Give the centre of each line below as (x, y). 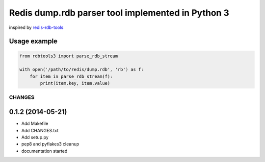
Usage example (33, 41)
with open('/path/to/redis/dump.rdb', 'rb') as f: (82, 69)
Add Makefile (35, 124)
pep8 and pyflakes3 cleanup (50, 144)
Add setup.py (35, 137)
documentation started (44, 151)
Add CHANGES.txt (40, 130)
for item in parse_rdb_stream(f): (71, 76)
